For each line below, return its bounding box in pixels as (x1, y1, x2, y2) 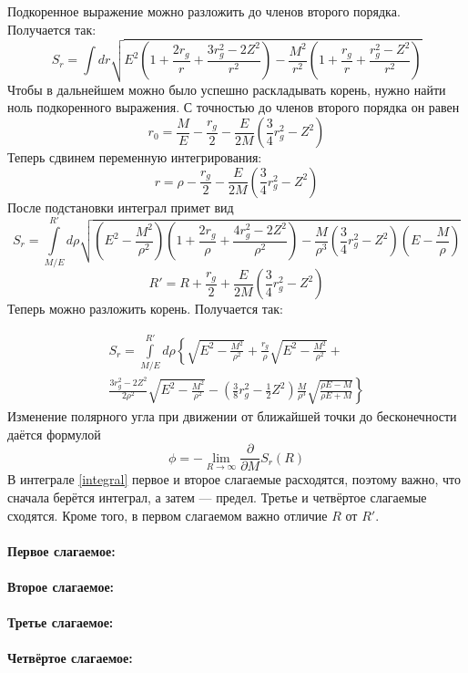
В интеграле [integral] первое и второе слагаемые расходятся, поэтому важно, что (7, 470, 462, 489)
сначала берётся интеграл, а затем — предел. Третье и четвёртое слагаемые (7, 487, 427, 506)
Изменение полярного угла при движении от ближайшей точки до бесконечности (7, 407, 457, 426)
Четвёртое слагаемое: (7, 648, 133, 668)
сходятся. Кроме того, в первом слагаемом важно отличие (7, 505, 328, 524)
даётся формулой (7, 424, 101, 443)
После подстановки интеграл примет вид (7, 197, 234, 216)
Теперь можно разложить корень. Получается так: (7, 299, 283, 318)
